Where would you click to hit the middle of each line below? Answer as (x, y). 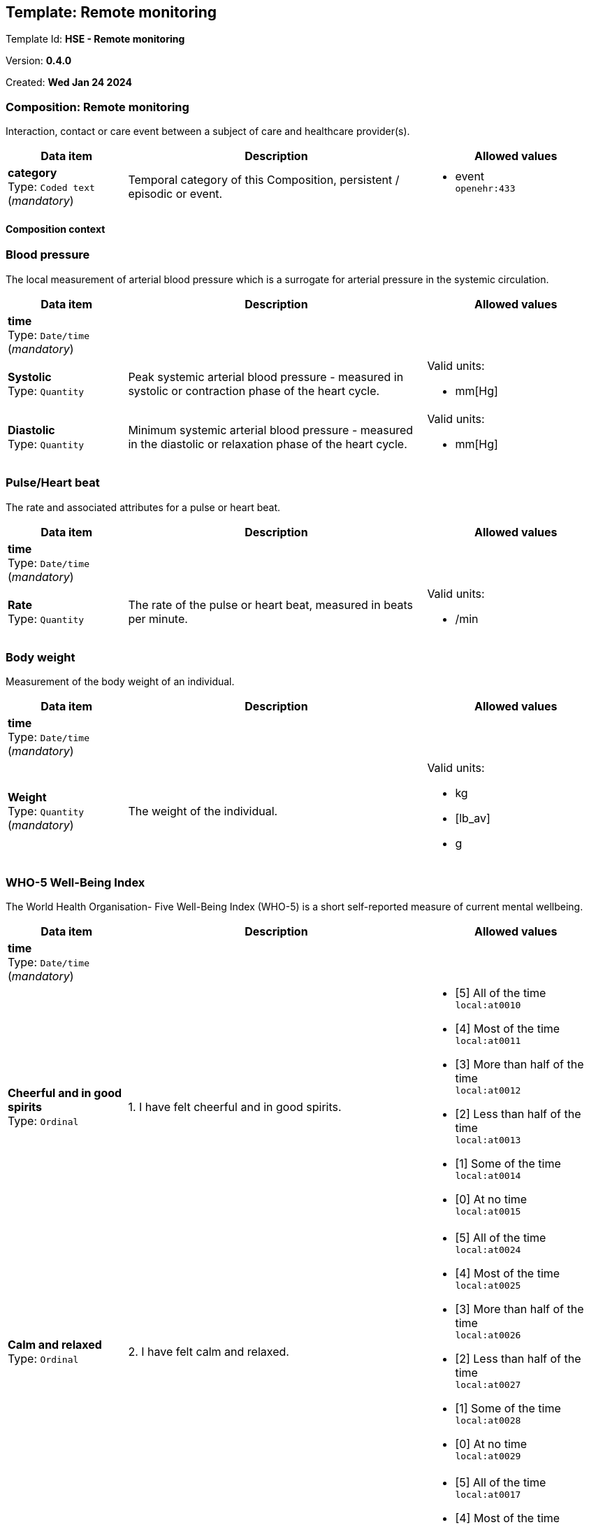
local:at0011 (488, 1041)
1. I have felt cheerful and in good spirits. (235, 1107)
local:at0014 (488, 1176)
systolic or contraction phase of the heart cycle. (254, 391)
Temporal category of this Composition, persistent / (264, 180)
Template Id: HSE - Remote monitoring (95, 39)
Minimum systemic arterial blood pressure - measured (271, 430)
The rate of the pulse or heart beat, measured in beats (270, 604)
